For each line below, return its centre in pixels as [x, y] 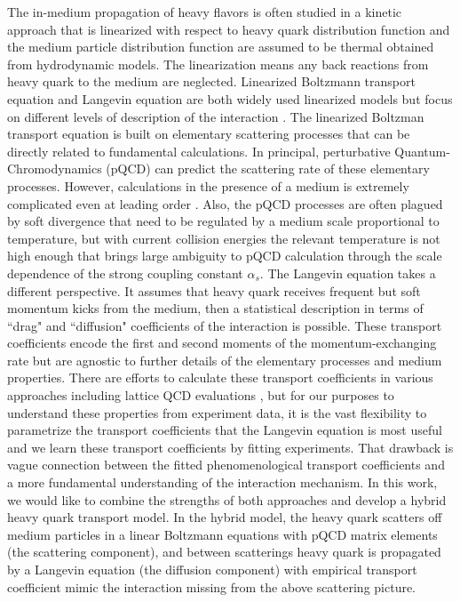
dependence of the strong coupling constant [125, 273]
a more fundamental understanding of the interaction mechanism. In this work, [222, 482]
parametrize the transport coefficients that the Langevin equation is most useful [225, 430]
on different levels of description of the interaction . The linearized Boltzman [216, 116]
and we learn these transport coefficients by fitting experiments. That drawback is [230, 447]
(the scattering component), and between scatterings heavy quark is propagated [224, 552]
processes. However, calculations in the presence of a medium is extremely [208, 185]
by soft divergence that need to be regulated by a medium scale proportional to [223, 221]
